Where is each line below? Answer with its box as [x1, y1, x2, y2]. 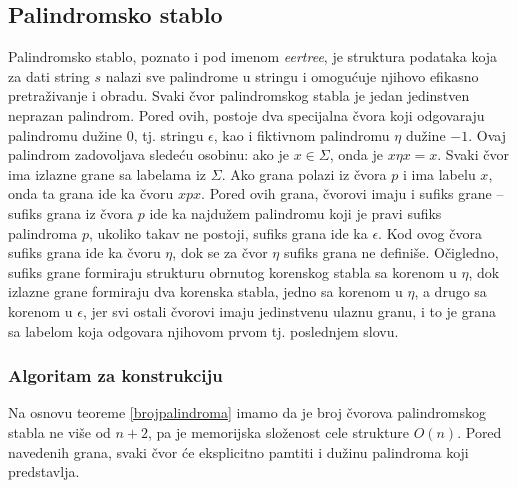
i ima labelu [402, 163, 476, 184]
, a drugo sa [414, 281, 487, 302]
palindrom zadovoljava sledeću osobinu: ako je [8, 144, 289, 165]
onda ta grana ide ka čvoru [8, 183, 174, 204]
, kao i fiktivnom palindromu [213, 124, 390, 145]
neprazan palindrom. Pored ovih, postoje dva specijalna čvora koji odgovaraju [8, 104, 485, 125]
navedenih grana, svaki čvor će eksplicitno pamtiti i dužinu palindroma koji [8, 441, 469, 462]
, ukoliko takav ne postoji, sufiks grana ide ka [89, 222, 368, 243]
